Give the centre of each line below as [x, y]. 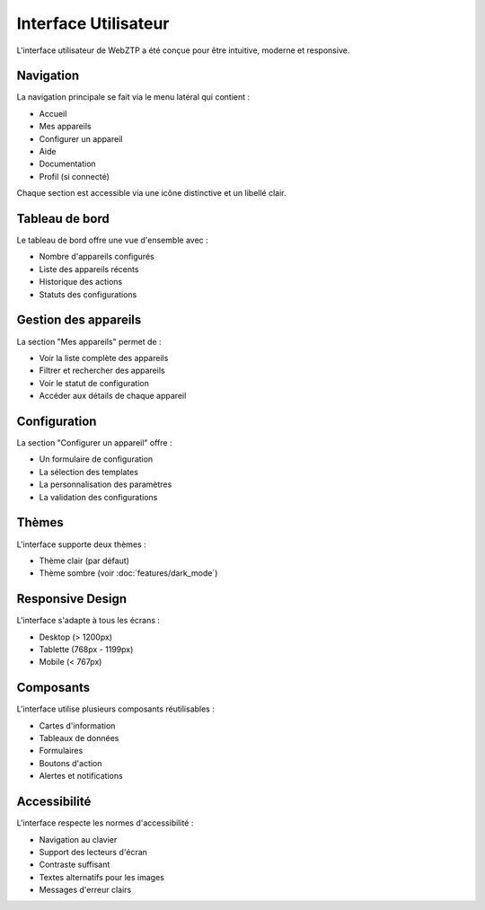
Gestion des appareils [79, 320]
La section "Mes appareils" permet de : [89, 341]
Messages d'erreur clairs [85, 890]
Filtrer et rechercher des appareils [102, 371]
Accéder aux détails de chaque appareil [113, 396]
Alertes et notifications [81, 776]
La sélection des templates [89, 472]
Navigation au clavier [78, 839]
